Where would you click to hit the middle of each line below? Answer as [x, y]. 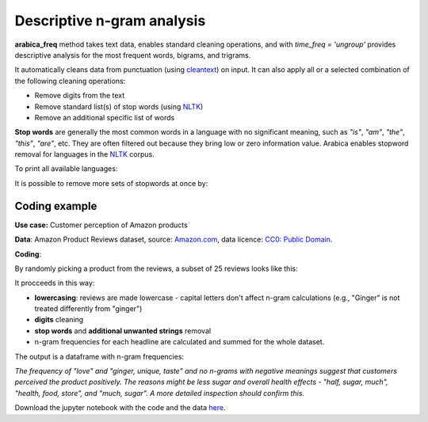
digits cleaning [59, 320]
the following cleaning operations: [70, 81]
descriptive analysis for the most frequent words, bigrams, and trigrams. [133, 55]
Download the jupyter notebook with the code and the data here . [120, 408]
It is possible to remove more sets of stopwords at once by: [111, 183]
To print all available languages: [66, 169]
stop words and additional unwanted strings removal [123, 331]
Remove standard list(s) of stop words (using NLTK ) [119, 106]
